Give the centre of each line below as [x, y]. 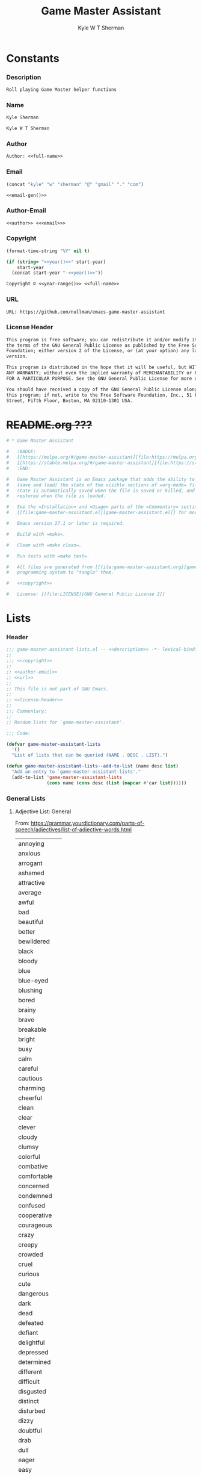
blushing [30, 990]
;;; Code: [19, 733]
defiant [28, 1333]
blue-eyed [33, 981]
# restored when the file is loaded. [56, 496]
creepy [28, 1245]
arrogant [30, 863]
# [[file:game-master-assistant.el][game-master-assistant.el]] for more [103, 513]
